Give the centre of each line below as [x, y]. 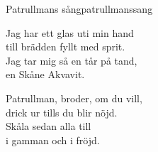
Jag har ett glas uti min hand [70, 32]
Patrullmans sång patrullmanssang [79, 9]
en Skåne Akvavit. [45, 74]
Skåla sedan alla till [49, 126]
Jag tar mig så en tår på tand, [72, 60]
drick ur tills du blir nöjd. [62, 112]
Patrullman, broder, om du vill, [74, 98]
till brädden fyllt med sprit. [66, 47]
